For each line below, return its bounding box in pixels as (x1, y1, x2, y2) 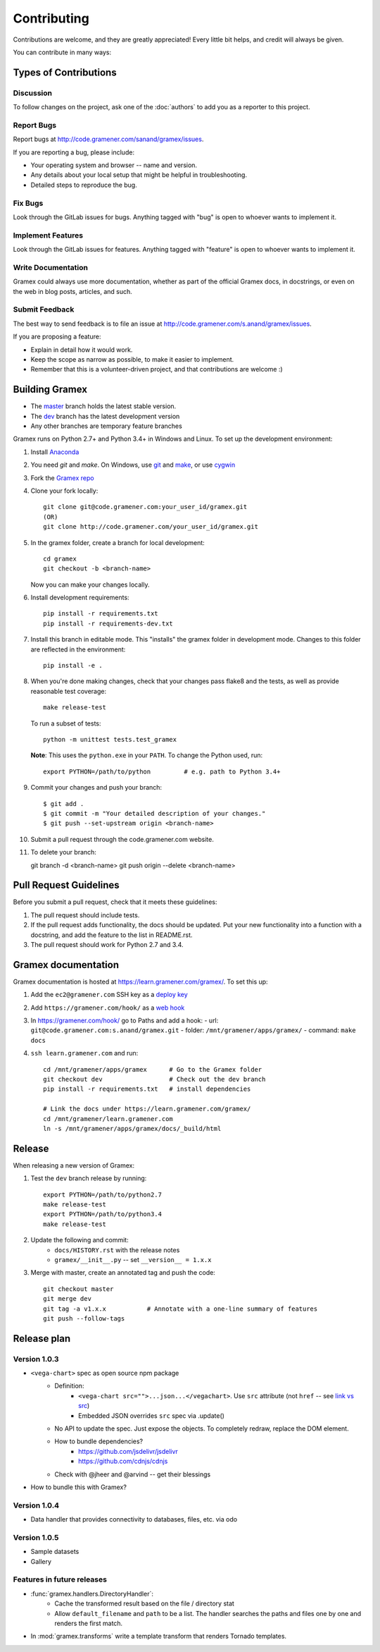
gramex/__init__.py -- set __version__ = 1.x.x (54, 1255, 212, 1264)
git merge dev (43, 1295, 91, 1303)
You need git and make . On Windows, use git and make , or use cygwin (30, 460, 236, 469)
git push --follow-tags (43, 1314, 125, 1322)
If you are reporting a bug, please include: (13, 148, 135, 157)
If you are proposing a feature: (13, 332, 101, 341)
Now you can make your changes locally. (30, 580, 150, 589)
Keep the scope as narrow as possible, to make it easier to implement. (30, 355, 234, 363)
